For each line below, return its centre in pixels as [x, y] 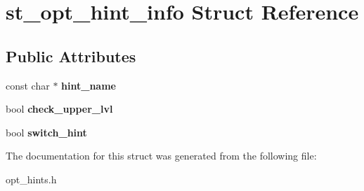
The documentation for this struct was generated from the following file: [161, 156]
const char [28, 85]
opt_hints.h [31, 179]
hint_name [89, 85]
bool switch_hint [46, 132]
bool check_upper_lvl [59, 109]
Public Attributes [71, 56]
